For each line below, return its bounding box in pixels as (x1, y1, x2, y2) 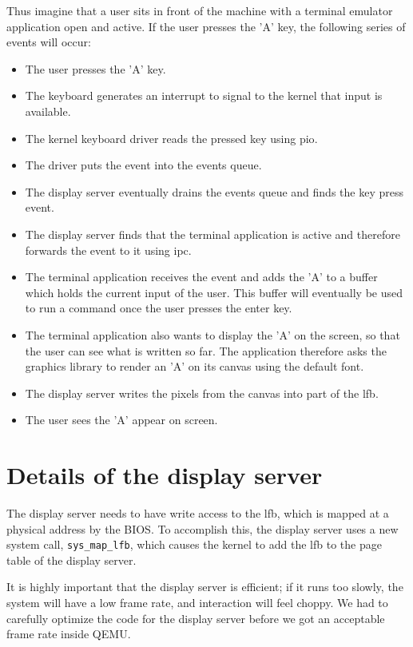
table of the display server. (6, 551, 137, 568)
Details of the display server (6, 458, 323, 491)
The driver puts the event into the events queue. (25, 157, 262, 173)
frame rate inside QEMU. (6, 625, 131, 642)
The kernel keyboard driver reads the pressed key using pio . (25, 129, 318, 146)
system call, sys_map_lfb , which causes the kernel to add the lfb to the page (6, 536, 382, 553)
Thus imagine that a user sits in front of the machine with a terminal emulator (6, 2, 393, 18)
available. (25, 102, 71, 119)
